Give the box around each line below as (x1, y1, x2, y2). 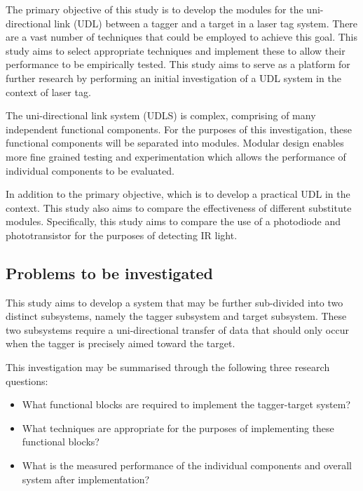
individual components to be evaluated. (6, 163, 174, 177)
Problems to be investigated (6, 262, 214, 283)
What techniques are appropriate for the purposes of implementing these (22, 420, 334, 435)
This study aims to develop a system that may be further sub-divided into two (6, 295, 343, 309)
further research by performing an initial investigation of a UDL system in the (6, 70, 341, 85)
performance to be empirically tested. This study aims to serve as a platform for (6, 57, 350, 72)
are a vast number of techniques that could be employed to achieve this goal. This (6, 29, 358, 44)
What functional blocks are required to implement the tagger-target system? (22, 397, 351, 412)
